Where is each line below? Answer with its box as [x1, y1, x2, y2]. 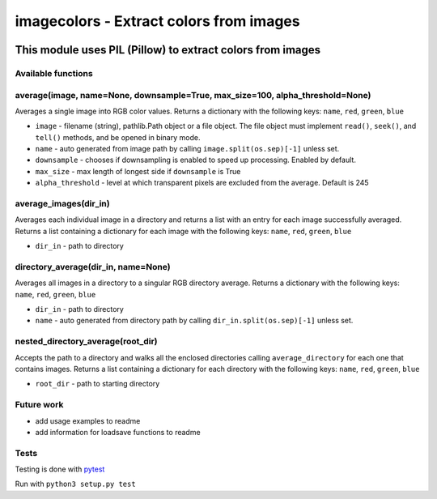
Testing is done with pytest [15, 464, 105, 474]
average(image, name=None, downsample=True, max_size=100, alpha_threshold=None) [15, 89, 371, 100]
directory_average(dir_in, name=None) [15, 261, 171, 272]
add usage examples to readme [35, 416, 141, 425]
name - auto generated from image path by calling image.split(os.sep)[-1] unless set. [35, 144, 340, 154]
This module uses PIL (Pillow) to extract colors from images [15, 43, 321, 57]
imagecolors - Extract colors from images [15, 12, 300, 30]
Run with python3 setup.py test [15, 479, 137, 489]
